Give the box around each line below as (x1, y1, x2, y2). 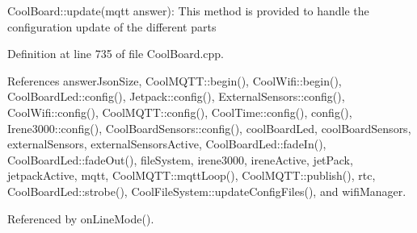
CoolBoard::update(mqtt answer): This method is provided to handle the (7, 2, 369, 19)
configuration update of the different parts (7, 18, 217, 35)
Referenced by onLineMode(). (7, 210, 154, 227)
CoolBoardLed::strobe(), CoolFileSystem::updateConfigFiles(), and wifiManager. (7, 182, 406, 199)
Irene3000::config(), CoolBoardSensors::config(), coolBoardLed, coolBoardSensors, (7, 119, 411, 136)
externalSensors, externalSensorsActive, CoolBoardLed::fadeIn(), (7, 135, 326, 152)
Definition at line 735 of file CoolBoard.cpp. (7, 45, 225, 62)
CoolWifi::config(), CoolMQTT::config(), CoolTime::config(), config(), (7, 103, 352, 120)
